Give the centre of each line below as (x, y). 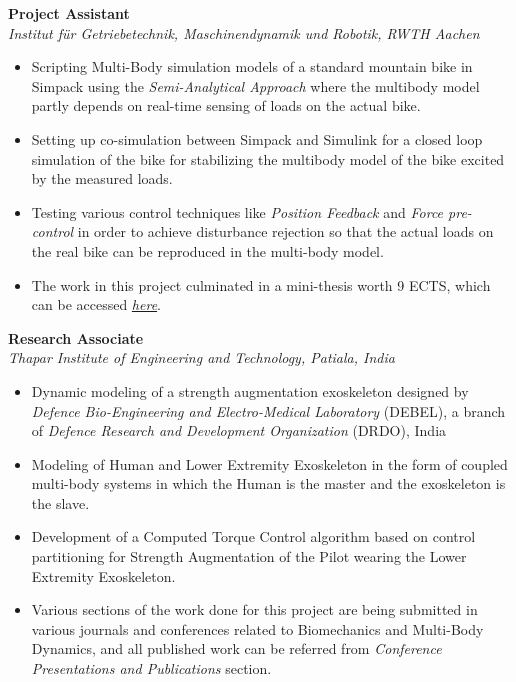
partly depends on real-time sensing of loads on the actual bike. (226, 105)
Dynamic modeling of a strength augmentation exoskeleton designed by (250, 390)
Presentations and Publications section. (151, 668)
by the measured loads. (102, 178)
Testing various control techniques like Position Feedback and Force (237, 211)
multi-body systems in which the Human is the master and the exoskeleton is (268, 483)
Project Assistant (69, 13)
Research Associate (76, 337)
